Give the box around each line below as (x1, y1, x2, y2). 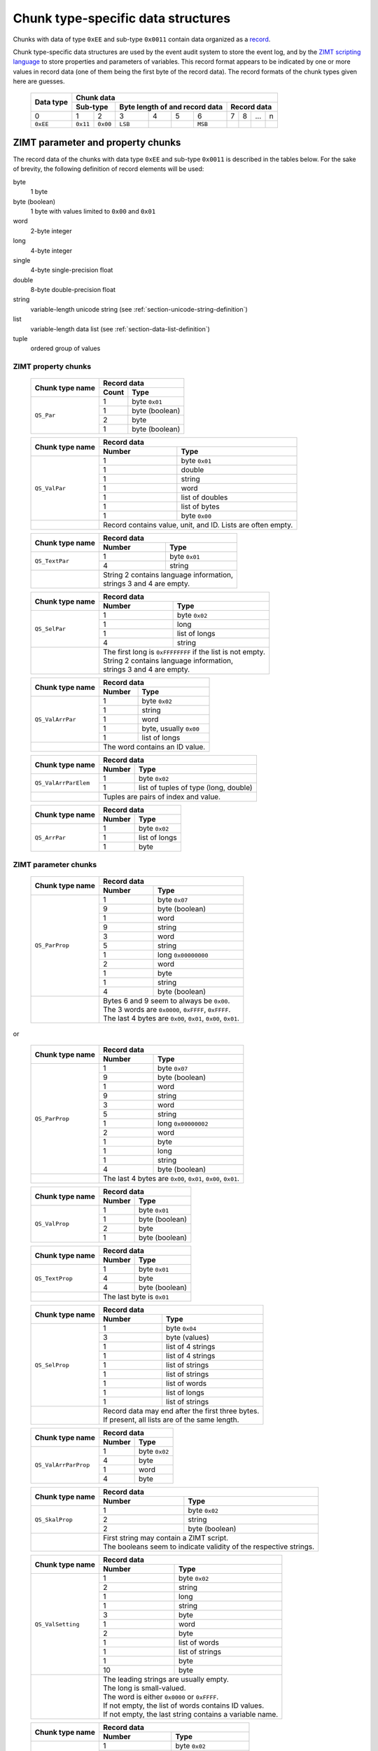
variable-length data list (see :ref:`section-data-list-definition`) (30, 324, 210, 333)
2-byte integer (30, 226, 73, 235)
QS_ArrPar (34, 833, 66, 841)
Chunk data (76, 92, 115, 102)
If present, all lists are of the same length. (102, 1415, 239, 1425)
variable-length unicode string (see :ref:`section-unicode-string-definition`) (30, 305, 248, 313)
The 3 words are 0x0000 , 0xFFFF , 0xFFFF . (102, 1004, 231, 1014)
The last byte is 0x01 (102, 1292, 169, 1302)
